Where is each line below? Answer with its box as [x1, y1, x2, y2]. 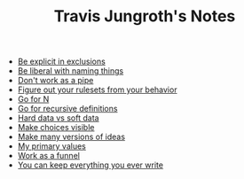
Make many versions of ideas [17, 131, 126, 143]
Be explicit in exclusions [17, 56, 106, 67]
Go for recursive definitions [17, 104, 118, 114]
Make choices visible [17, 122, 95, 133]
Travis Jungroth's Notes [53, 6, 236, 27]
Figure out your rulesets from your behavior [17, 84, 177, 95]
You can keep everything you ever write [17, 160, 164, 170]
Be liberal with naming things [17, 66, 124, 76]
